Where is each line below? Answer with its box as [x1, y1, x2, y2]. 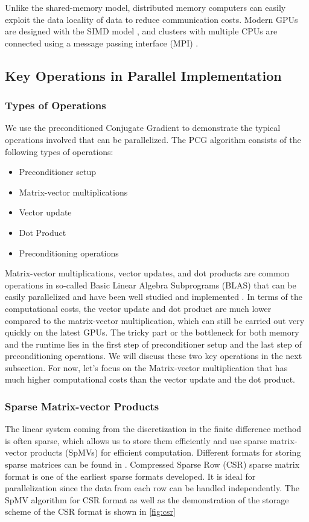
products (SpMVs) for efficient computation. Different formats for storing [30, 446, 301, 459]
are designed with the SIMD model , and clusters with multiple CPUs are [5, 25, 278, 37]
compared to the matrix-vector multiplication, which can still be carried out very [5, 314, 305, 326]
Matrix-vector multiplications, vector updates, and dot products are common [5, 267, 290, 279]
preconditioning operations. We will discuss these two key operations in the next [5, 349, 302, 362]
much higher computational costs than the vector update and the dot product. [5, 373, 295, 386]
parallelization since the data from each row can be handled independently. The [5, 482, 299, 494]
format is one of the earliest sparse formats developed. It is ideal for [5, 469, 256, 482]
